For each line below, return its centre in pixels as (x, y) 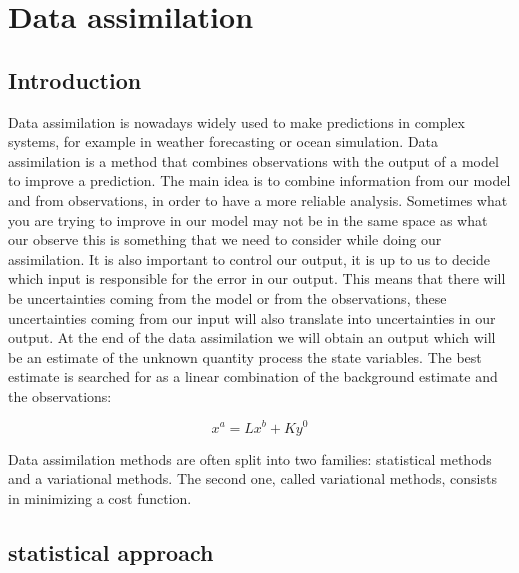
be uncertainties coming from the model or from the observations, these (227, 297)
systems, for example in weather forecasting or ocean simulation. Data (223, 141)
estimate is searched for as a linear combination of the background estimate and (253, 376)
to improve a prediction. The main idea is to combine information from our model (259, 180)
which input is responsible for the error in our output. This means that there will (257, 278)
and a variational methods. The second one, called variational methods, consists (252, 478)
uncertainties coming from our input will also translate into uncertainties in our (252, 317)
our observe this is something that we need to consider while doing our (225, 239)
